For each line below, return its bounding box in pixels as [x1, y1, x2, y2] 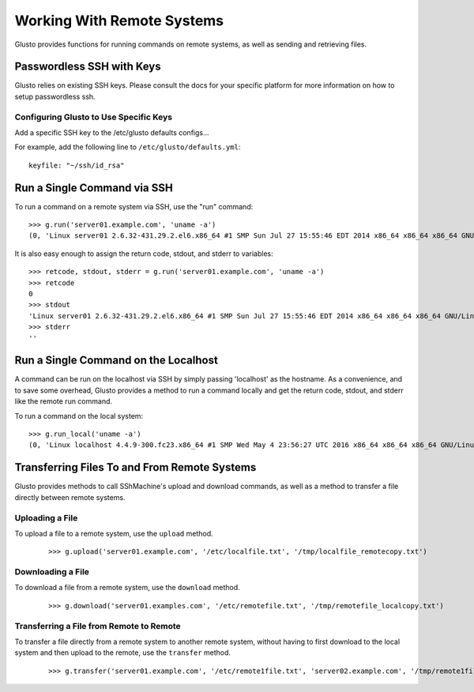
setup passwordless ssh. [14, 92, 96, 101]
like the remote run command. [14, 397, 113, 406]
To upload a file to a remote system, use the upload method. [14, 528, 213, 538]
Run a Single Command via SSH [14, 181, 173, 194]
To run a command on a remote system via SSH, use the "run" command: [14, 201, 254, 211]
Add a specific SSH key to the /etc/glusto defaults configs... [14, 127, 209, 137]
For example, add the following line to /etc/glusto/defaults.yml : [14, 142, 241, 152]
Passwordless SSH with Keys [14, 60, 161, 73]
